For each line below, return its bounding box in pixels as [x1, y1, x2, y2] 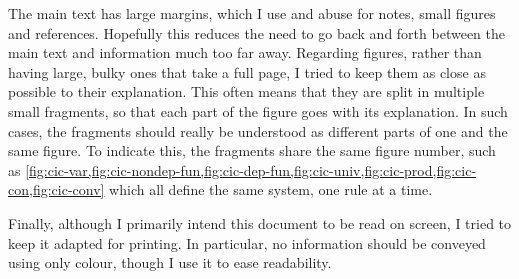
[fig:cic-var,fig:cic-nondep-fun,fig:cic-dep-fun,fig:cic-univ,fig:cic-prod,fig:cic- [25, 159, 477, 180]
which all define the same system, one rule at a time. [109, 179, 433, 200]
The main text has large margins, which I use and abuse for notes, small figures [8, 3, 496, 23]
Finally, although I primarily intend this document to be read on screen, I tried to [8, 212, 512, 233]
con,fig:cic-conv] [8, 179, 105, 200]
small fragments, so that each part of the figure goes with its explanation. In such [8, 100, 508, 121]
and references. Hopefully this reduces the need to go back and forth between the [8, 22, 505, 43]
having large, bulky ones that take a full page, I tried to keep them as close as [8, 61, 486, 82]
